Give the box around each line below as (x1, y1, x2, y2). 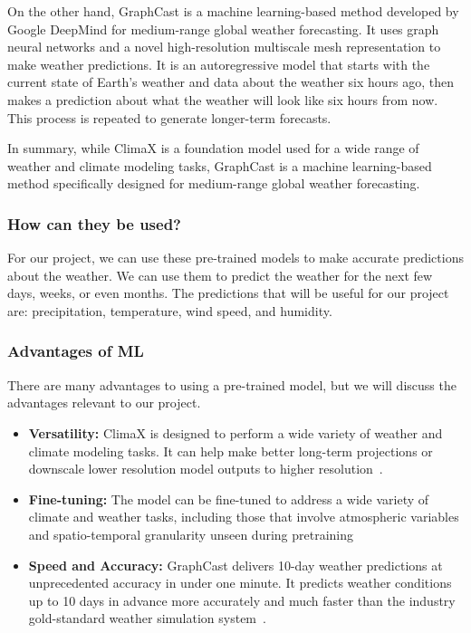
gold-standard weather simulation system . (28, 609, 266, 628)
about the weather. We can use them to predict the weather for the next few (7, 265, 433, 284)
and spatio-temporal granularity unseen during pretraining (28, 524, 354, 543)
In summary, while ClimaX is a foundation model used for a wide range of (7, 139, 419, 158)
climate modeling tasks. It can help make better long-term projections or (28, 441, 433, 460)
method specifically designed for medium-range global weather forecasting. (7, 174, 420, 193)
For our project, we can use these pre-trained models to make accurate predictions (7, 248, 464, 267)
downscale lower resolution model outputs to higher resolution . (28, 459, 383, 478)
